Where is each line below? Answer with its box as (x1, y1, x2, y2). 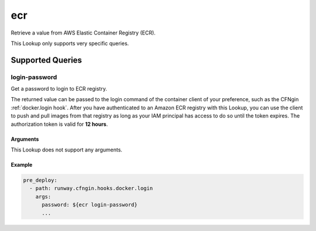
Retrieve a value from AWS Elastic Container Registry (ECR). (11, 29, 156, 36)
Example (11, 161, 33, 168)
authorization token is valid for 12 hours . (11, 120, 108, 127)
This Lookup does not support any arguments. (11, 146, 123, 153)
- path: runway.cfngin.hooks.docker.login (29, 185, 153, 192)
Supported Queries (11, 55, 82, 65)
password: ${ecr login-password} (42, 202, 138, 208)
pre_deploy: (23, 177, 58, 184)
